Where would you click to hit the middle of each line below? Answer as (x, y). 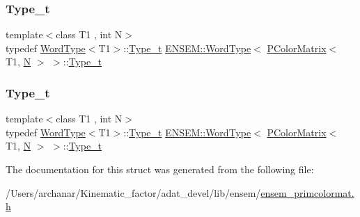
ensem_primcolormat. (307, 192)
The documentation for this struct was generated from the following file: (160, 169)
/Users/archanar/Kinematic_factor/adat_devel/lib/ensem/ (133, 192)
